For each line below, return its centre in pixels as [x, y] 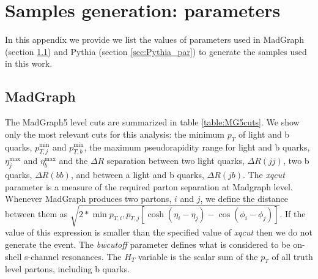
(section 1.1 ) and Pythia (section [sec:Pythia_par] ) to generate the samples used [156, 51]
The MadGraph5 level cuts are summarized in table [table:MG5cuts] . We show [152, 122]
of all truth [292, 256]
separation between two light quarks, [176, 161]
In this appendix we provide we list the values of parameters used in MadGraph [155, 39]
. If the [293, 213]
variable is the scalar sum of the [198, 256]
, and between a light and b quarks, [137, 175]
